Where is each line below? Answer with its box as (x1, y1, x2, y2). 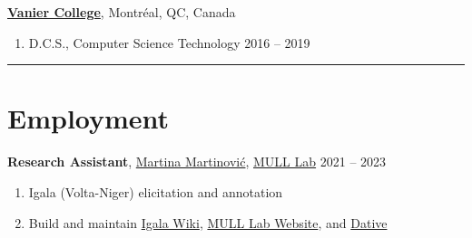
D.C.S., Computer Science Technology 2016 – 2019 (28, 33, 310, 52)
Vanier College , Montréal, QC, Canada (7, 3, 236, 21)
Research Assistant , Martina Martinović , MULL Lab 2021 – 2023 (7, 152, 387, 171)
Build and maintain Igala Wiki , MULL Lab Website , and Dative (28, 213, 388, 232)
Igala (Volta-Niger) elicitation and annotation (28, 182, 283, 201)
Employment (7, 100, 170, 137)
